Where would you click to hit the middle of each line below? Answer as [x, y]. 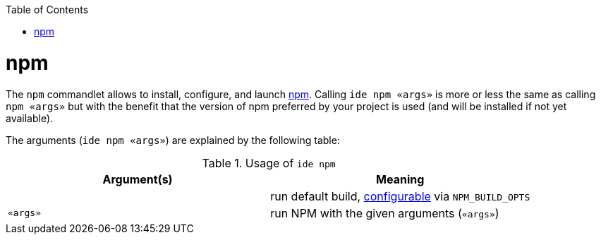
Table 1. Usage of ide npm [269, 163]
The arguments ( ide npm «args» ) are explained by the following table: [173, 140]
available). [30, 118]
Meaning [400, 179]
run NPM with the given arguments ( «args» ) [385, 213]
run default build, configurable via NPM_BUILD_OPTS [400, 196]
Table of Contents [47, 10]
